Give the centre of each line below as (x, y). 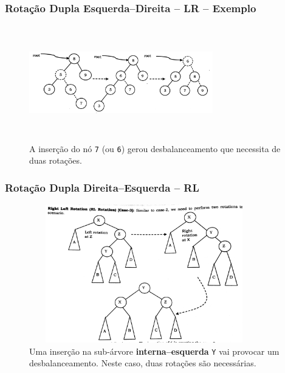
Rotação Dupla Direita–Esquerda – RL (102, 187)
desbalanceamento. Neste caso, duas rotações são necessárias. (143, 363)
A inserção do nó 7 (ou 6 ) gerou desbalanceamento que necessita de (155, 148)
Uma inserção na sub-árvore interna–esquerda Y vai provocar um (154, 351)
